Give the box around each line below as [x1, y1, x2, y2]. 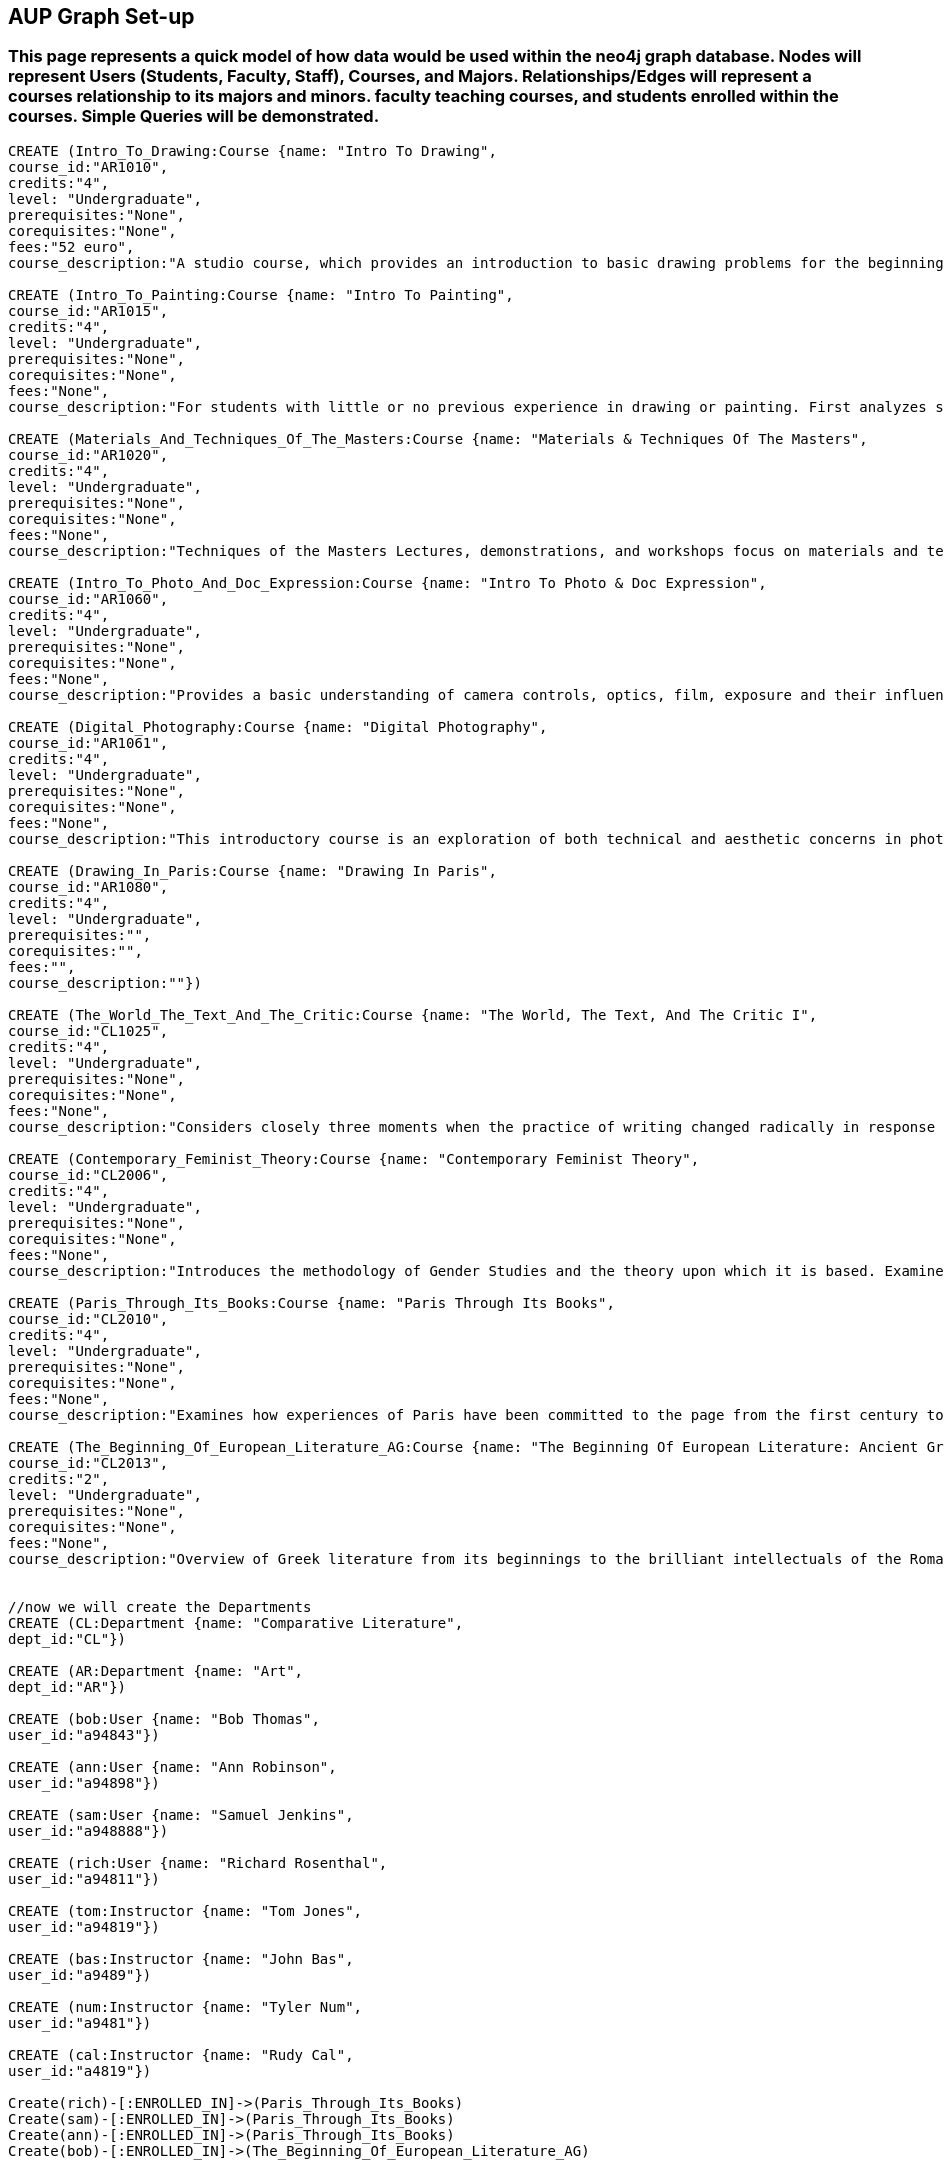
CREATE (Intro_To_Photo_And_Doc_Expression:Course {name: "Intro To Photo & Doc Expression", [8, 574, 767, 591]
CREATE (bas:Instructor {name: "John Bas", [8, 1950, 354, 1967]
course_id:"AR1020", [8, 446, 169, 463]
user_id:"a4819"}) [8, 2062, 152, 2079]
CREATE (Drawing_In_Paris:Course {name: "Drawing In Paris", [8, 862, 497, 879]
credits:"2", [8, 1470, 110, 1487]
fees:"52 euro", [8, 238, 135, 255]
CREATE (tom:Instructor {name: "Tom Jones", [8, 1902, 363, 1919]
